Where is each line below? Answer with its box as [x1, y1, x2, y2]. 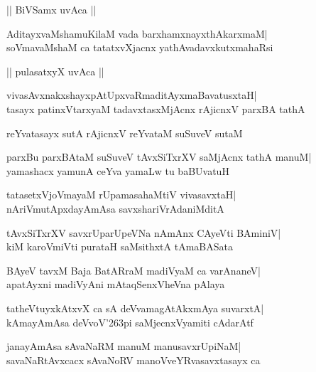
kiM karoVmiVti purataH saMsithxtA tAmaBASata [6, 239, 233, 254]
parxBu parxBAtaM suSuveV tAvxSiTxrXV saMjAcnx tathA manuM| [6, 149, 312, 164]
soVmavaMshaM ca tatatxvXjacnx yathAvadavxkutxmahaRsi [6, 40, 273, 55]
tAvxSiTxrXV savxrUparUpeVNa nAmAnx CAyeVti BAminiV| [6, 225, 281, 240]
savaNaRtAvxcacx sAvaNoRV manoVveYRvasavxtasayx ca [6, 352, 261, 367]
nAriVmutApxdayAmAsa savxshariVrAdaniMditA [6, 201, 224, 216]
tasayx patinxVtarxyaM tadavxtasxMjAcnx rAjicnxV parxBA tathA [6, 101, 305, 116]
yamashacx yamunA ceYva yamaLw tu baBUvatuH [6, 163, 229, 178]
